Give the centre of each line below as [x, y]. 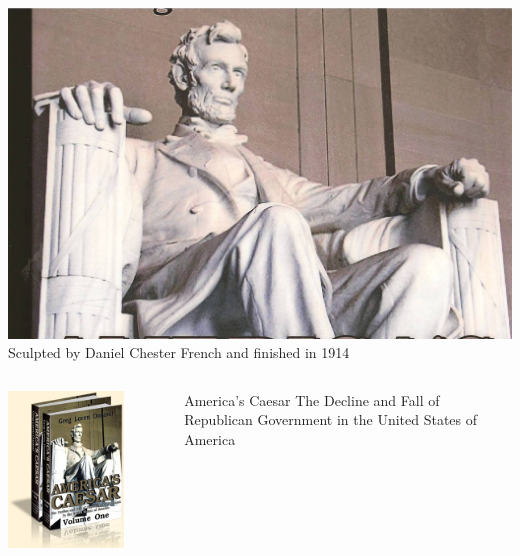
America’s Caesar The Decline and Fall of [312, 399]
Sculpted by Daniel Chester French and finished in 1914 [179, 352]
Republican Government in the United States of [331, 419]
